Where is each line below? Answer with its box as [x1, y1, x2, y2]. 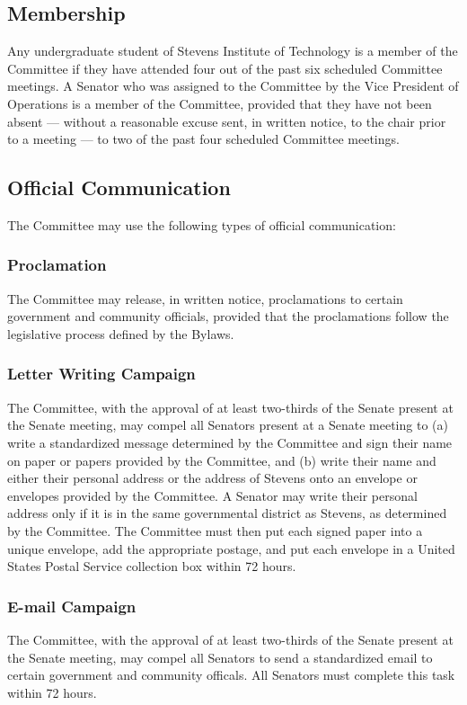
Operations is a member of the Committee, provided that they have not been [7, 94, 432, 112]
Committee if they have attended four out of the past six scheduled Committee [7, 58, 443, 77]
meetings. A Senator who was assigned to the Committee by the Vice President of [7, 76, 459, 95]
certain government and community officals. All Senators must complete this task [7, 665, 455, 684]
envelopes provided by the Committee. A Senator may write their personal [7, 486, 418, 504]
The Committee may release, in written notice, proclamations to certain [7, 289, 403, 308]
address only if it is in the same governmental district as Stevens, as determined [7, 504, 447, 522]
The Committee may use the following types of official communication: [7, 215, 396, 234]
